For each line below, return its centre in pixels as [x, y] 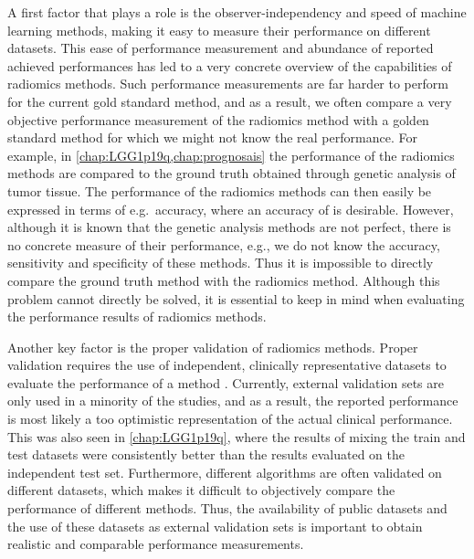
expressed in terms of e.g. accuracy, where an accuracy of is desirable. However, [231, 209]
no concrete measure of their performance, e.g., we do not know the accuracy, [224, 244]
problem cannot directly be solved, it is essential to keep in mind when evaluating [236, 298]
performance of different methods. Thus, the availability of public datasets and [227, 508]
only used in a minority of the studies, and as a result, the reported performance [233, 401]
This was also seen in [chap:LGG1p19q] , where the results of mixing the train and [237, 436]
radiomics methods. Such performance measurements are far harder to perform [228, 84]
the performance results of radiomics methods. [137, 316]
